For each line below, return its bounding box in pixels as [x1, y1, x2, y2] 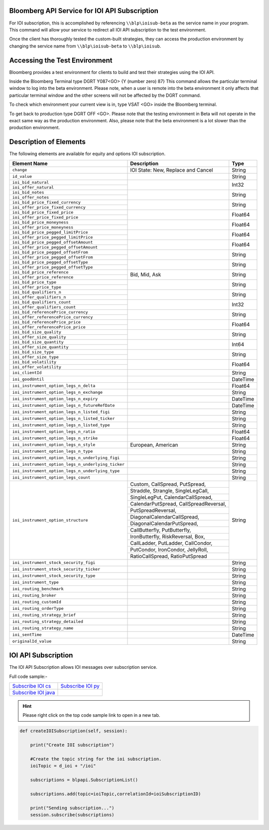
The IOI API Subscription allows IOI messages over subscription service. [9, 664, 158, 670]
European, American [130, 441, 178, 448]
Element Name [12, 160, 48, 167]
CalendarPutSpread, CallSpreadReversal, [130, 500, 227, 507]
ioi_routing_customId [12, 599, 62, 605]
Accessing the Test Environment [9, 56, 113, 64]
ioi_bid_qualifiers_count [12, 299, 71, 304]
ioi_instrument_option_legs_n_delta [12, 383, 96, 389]
